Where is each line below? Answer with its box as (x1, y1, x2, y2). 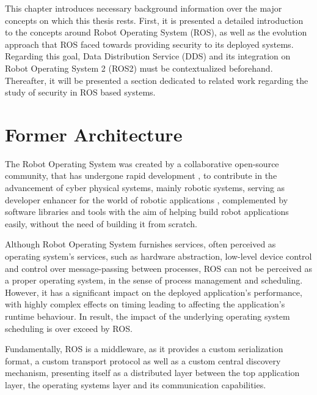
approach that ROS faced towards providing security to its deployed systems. (5, 37, 294, 50)
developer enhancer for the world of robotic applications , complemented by (5, 193, 288, 206)
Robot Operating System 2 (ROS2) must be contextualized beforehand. (5, 61, 273, 74)
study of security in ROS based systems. (5, 86, 156, 99)
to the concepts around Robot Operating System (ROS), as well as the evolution (5, 26, 307, 39)
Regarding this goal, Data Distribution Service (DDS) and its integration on (5, 50, 291, 62)
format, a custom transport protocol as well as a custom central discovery (5, 354, 281, 367)
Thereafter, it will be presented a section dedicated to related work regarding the (5, 73, 308, 86)
